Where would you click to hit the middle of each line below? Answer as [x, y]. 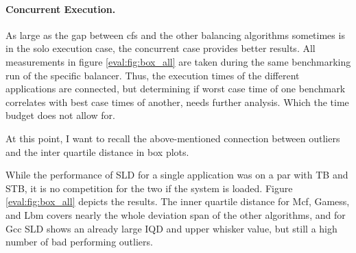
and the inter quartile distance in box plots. [97, 151]
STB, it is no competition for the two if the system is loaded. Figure [149, 188]
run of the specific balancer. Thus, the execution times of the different [153, 75]
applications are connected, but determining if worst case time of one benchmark [176, 89]
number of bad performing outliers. [79, 242]
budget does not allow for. [60, 115]
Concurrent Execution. [61, 9]
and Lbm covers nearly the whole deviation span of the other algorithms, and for [176, 214]
